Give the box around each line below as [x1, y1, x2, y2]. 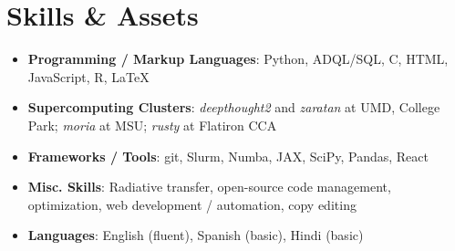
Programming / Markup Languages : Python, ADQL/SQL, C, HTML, [27, 49, 449, 68]
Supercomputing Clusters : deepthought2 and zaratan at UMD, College [27, 98, 440, 117]
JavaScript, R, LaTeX [27, 67, 150, 86]
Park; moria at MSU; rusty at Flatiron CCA [27, 115, 277, 134]
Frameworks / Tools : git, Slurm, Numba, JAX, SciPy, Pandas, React [27, 146, 429, 165]
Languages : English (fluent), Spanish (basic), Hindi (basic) [27, 225, 364, 245]
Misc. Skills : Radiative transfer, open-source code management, [27, 177, 391, 196]
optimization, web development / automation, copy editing [27, 194, 357, 214]
